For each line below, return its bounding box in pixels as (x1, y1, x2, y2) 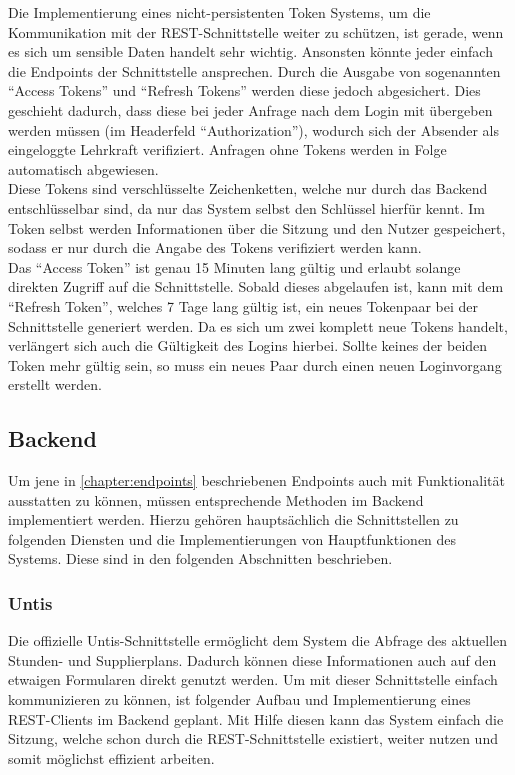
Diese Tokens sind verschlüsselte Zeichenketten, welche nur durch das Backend (8, 178, 488, 199)
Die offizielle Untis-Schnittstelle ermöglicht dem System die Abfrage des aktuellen (8, 630, 508, 651)
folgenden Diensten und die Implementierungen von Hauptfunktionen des (8, 528, 457, 549)
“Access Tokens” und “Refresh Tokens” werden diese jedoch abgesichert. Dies (8, 80, 481, 101)
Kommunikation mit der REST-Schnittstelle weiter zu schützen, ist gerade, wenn (8, 21, 504, 42)
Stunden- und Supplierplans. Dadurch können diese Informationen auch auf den (8, 649, 497, 670)
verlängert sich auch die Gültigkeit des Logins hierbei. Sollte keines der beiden (8, 335, 488, 356)
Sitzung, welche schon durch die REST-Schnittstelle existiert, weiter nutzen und (8, 728, 498, 749)
